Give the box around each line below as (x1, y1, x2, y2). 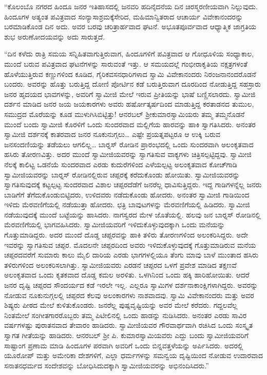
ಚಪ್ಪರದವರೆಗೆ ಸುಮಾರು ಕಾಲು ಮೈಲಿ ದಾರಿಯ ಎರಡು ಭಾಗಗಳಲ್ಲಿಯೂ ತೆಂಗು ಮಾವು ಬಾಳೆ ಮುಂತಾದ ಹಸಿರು (4, 249, 259, 260)
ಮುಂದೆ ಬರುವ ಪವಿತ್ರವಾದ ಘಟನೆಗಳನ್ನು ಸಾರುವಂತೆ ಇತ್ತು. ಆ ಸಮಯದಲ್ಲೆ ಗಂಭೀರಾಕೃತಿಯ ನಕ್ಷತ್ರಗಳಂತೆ (4, 58, 247, 69)
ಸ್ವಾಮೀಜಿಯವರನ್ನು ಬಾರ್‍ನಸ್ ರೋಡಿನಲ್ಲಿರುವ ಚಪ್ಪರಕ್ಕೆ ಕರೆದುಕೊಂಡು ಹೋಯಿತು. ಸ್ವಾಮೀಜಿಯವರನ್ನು (4, 169, 240, 180)
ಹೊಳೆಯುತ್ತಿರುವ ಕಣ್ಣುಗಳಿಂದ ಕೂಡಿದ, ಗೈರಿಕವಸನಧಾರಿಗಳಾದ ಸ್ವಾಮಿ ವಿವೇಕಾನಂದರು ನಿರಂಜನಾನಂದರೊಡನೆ (4, 68, 256, 79)
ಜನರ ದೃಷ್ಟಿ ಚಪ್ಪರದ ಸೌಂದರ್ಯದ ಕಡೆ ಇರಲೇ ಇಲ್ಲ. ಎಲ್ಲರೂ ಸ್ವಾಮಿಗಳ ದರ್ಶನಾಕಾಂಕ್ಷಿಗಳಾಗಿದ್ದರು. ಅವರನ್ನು (4, 280, 258, 290)
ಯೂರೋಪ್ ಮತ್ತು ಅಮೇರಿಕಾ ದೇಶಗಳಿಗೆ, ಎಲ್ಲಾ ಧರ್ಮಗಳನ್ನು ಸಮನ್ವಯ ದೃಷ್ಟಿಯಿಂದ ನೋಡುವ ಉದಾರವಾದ (4, 350, 263, 361)
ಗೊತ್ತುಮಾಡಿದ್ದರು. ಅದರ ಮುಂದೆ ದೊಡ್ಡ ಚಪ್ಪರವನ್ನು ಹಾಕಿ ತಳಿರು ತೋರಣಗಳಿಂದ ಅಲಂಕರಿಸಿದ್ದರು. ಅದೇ (4, 229, 249, 240)
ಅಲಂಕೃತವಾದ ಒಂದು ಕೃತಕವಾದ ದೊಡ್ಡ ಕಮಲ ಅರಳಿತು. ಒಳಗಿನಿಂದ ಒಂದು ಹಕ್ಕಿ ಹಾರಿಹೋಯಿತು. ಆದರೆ (4, 269, 250, 280)
